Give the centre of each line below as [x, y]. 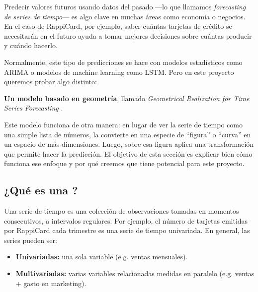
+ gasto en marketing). [51, 283]
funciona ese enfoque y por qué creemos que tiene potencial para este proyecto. [124, 163]
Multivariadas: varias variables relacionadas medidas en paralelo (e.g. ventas [135, 273]
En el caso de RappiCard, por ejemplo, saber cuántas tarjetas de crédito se [118, 26]
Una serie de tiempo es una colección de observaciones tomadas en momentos [122, 211]
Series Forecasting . [34, 108]
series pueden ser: [31, 240]
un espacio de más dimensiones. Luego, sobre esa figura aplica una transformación [129, 144]
